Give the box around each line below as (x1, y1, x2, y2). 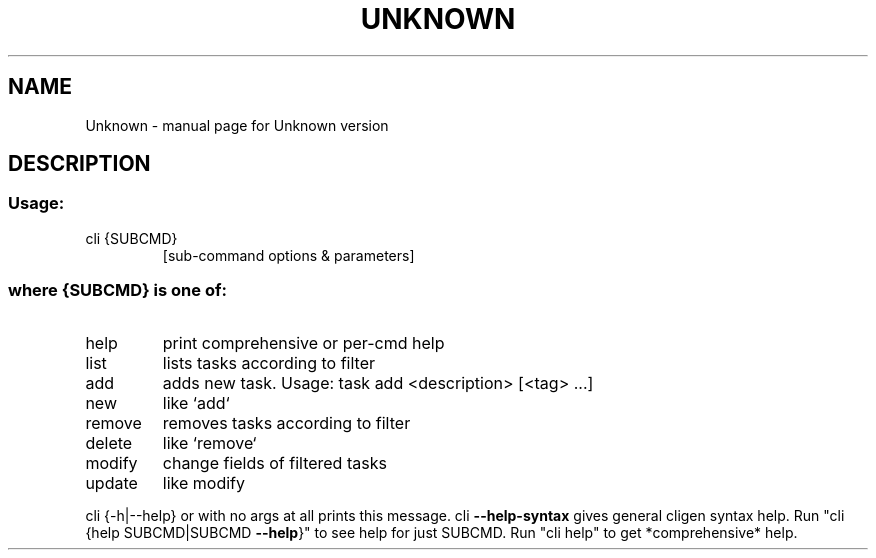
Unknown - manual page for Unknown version (85, 116, 389, 134)
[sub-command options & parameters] (162, 246, 415, 264)
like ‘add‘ (162, 392, 230, 413)
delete (85, 432, 133, 453)
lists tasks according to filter (162, 352, 376, 373)
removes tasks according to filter (162, 412, 411, 433)
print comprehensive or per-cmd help (162, 332, 445, 353)
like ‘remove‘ (162, 432, 257, 453)
